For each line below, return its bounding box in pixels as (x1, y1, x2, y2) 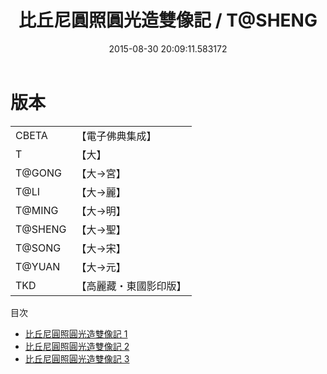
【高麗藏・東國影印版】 (76, 279, 187, 293)
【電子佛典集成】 (76, 129, 157, 143)
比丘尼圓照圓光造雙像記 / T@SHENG (18, 9, 318, 32)
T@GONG (15, 166, 62, 180)
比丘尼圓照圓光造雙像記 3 (24, 352, 130, 365)
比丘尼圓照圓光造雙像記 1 (24, 327, 128, 340)
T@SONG (15, 241, 62, 255)
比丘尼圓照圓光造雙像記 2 (24, 340, 130, 352)
